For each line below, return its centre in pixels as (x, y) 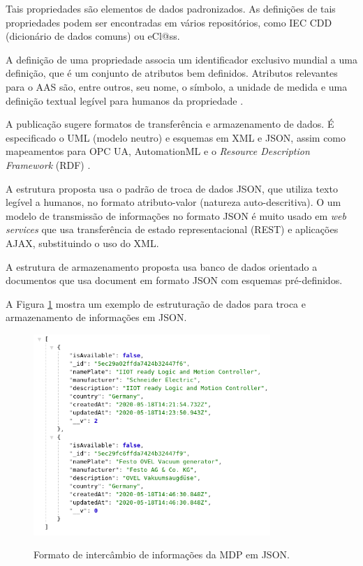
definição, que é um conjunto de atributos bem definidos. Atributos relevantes (172, 73)
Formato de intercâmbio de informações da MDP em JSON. (162, 554)
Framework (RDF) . (48, 164)
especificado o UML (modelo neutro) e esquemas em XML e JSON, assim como (176, 137)
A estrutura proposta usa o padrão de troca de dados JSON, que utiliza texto (172, 188)
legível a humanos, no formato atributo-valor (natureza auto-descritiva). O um (173, 202)
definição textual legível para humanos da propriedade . (125, 100)
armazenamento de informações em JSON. (96, 317)
